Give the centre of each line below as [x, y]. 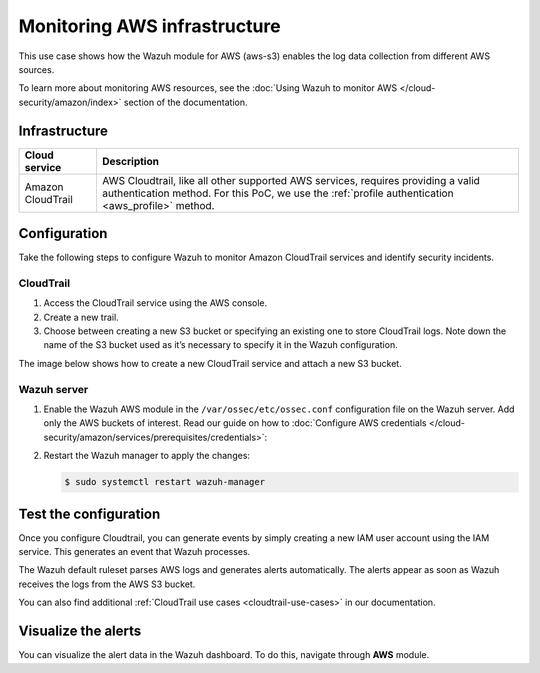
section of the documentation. [185, 102]
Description [130, 161]
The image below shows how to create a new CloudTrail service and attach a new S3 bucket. [210, 363]
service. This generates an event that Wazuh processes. [134, 552]
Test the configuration [89, 513]
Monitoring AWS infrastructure [149, 26]
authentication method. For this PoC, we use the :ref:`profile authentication [277, 193]
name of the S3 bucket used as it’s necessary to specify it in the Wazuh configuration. [221, 345]
